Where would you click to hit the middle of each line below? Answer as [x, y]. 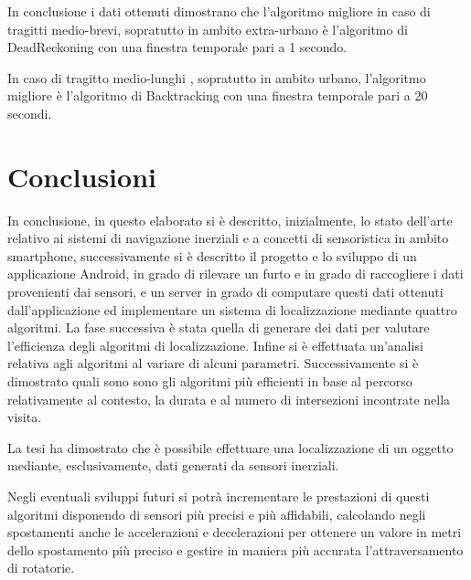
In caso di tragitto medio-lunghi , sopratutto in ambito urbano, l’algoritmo [217, 77]
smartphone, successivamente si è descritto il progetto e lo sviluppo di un [212, 255]
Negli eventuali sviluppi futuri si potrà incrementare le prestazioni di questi [219, 496]
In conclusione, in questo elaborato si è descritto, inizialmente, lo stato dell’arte [230, 220]
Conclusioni [82, 176]
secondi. [30, 113]
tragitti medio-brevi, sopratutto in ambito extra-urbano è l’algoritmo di [208, 29]
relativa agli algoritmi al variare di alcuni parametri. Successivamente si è [213, 363]
